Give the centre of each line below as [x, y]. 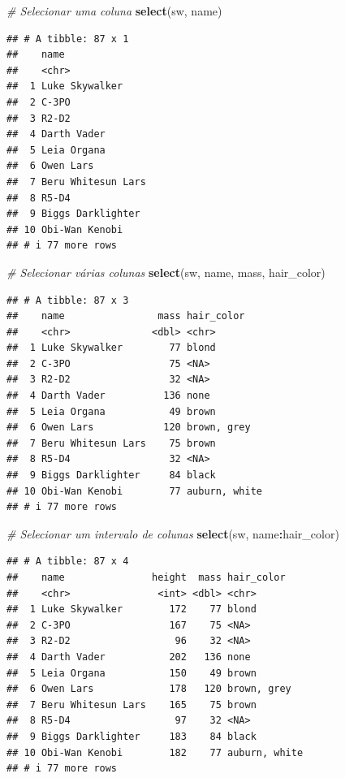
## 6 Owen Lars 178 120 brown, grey [149, 689]
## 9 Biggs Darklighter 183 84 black [132, 736]
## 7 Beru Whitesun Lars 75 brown [111, 443]
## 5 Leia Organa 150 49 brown [132, 673]
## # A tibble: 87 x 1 [68, 39]
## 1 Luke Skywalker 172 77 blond [132, 609]
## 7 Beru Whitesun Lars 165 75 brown [132, 705]
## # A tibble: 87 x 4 [68, 562]
